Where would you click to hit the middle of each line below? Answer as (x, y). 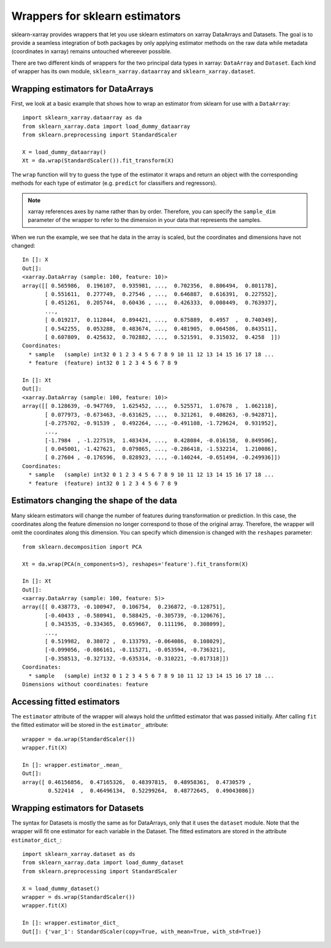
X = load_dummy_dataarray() (64, 152)
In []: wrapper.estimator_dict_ (71, 923)
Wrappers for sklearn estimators (96, 16)
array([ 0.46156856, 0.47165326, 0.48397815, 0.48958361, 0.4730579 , (137, 782)
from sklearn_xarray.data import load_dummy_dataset (103, 863)
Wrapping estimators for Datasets (78, 808)
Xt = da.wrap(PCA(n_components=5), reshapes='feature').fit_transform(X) (135, 564)
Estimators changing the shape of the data (94, 501)
